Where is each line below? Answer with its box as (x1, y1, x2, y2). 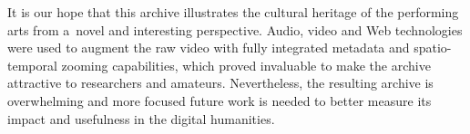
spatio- (414, 38, 452, 57)
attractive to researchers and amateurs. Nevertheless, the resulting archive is (7, 73, 434, 92)
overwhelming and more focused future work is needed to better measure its (7, 91, 432, 110)
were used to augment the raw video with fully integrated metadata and (7, 38, 410, 57)
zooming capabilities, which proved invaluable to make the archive (61, 55, 431, 74)
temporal (7, 55, 57, 74)
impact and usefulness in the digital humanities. (7, 109, 275, 128)
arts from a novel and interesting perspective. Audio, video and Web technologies (7, 20, 463, 39)
